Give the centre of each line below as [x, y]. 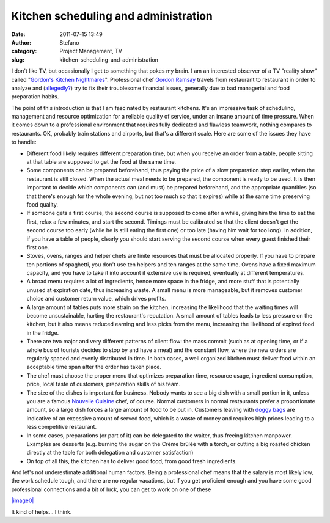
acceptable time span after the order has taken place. [94, 367]
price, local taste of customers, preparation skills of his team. [104, 384]
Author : [21, 42]
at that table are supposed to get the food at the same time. [101, 162]
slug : [18, 60]
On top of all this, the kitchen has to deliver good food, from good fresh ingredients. [132, 461]
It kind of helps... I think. [42, 512]
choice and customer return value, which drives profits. [96, 299]
